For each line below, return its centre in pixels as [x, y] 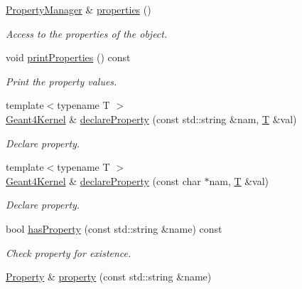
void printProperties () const [68, 57]
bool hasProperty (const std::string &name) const [114, 228]
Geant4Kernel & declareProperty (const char [103, 180]
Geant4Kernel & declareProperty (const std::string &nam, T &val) [151, 119]
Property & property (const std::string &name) [109, 277]
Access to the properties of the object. [87, 33]
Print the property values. [61, 81]
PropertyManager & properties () [79, 9]
